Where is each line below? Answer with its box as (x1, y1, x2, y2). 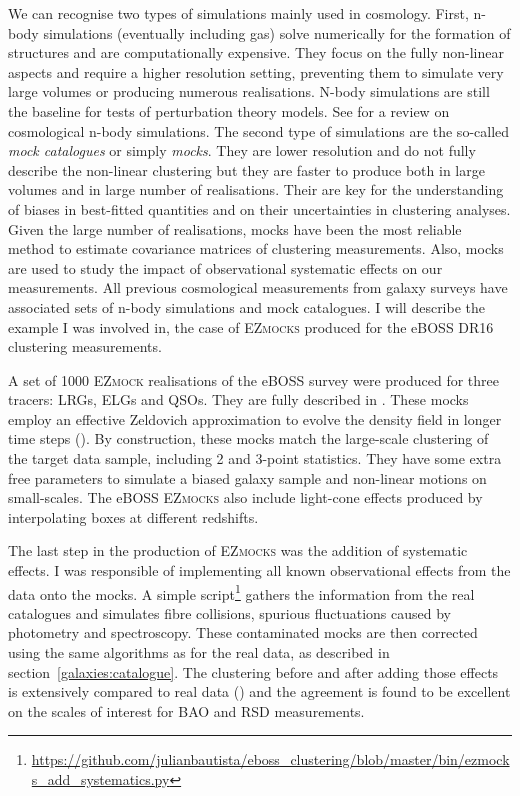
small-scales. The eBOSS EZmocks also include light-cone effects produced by (8, 487, 483, 508)
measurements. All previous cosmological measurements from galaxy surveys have (8, 277, 508, 298)
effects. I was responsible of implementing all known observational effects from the (8, 560, 511, 581)
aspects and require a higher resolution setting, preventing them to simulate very (8, 61, 504, 82)
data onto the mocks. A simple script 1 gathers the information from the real (8, 580, 475, 604)
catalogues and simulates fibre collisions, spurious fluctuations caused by (8, 602, 451, 623)
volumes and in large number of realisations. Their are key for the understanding (8, 179, 504, 200)
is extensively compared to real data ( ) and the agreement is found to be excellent (8, 681, 511, 702)
